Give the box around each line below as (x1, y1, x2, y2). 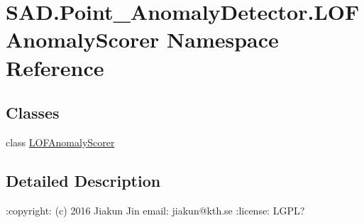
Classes (6, 102, 60, 124)
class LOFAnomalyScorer (6, 134, 115, 149)
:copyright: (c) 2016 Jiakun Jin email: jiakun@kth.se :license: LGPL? (6, 202, 305, 217)
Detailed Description (6, 169, 161, 191)
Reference (6, 53, 104, 82)
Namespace (167, 25, 279, 54)
